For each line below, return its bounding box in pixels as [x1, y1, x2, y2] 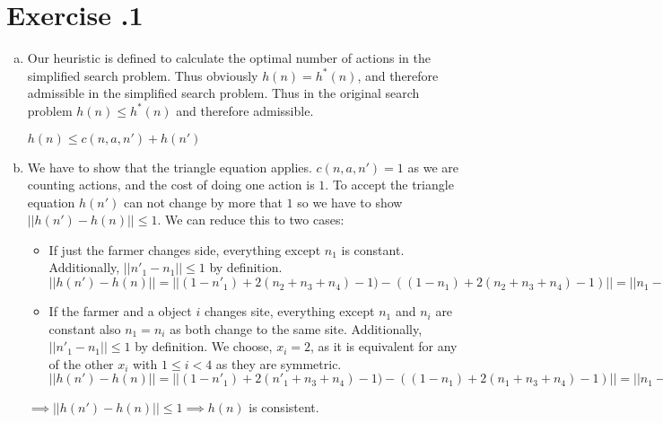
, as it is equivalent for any [310, 337, 458, 356]
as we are [407, 157, 458, 176]
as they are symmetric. [215, 354, 342, 373]
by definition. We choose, [135, 337, 273, 356]
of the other [48, 354, 114, 373]
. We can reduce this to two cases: [157, 210, 345, 229]
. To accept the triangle [325, 175, 454, 194]
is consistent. [249, 398, 319, 417]
